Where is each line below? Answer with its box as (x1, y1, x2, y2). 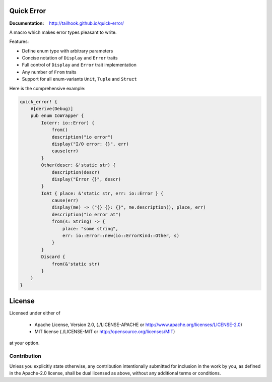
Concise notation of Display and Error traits (22, 55, 118, 61)
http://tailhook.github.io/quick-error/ (49, 20, 124, 26)
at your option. (9, 340, 40, 346)
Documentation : (9, 20, 44, 26)
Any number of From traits (22, 69, 77, 75)
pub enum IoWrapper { (30, 113, 84, 118)
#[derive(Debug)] (30, 106, 74, 112)
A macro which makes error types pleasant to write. (9, 29, 117, 35)
